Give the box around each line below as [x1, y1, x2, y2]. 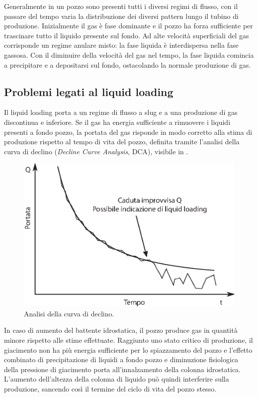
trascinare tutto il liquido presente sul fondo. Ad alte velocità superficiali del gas [4, 30, 249, 40]
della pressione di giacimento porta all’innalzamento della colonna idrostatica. [4, 364, 241, 374]
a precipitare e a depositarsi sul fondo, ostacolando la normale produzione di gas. [4, 59, 251, 70]
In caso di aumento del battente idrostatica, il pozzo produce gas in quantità [4, 325, 238, 335]
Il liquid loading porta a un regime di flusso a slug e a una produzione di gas [4, 107, 238, 117]
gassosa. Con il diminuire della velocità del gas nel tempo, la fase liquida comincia [4, 49, 254, 60]
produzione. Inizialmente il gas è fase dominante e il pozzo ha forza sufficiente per [4, 20, 253, 31]
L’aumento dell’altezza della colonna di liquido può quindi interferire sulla [4, 374, 229, 384]
